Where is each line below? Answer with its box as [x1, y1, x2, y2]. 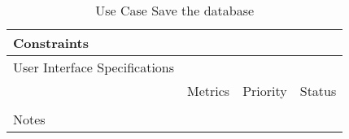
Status [299, 81, 337, 100]
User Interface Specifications [13, 58, 175, 76]
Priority [242, 81, 287, 100]
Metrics [187, 81, 230, 100]
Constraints [13, 33, 89, 52]
